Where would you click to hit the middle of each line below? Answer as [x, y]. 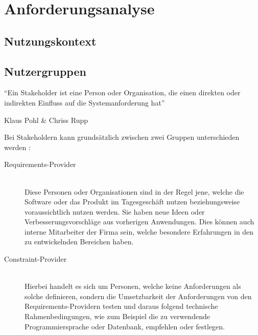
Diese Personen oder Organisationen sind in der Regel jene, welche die [134, 191]
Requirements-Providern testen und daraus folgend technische [121, 306]
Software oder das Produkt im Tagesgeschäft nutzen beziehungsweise [132, 202]
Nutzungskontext [50, 41]
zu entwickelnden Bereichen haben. [79, 242]
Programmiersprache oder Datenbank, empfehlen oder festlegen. [125, 326]
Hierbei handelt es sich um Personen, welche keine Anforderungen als [133, 286]
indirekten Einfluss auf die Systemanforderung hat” [85, 102]
